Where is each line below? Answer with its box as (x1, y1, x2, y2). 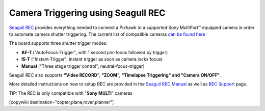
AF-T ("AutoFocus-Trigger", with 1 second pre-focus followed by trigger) (21, 49, 168, 55)
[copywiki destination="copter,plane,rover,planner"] (9, 99, 114, 105)
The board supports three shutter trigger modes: (9, 40, 107, 46)
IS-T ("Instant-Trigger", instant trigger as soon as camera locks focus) (21, 56, 163, 62)
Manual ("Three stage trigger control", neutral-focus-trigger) (21, 63, 145, 69)
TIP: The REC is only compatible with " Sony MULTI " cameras (9, 90, 132, 96)
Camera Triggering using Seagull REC (9, 7, 166, 18)
